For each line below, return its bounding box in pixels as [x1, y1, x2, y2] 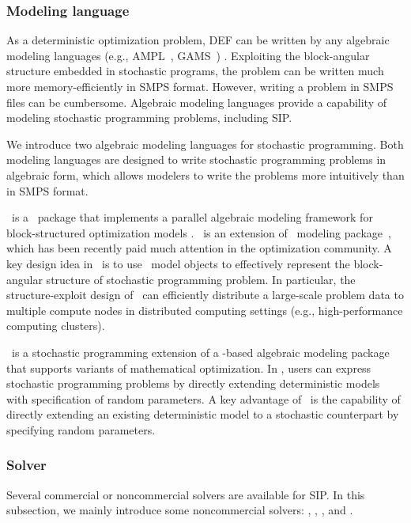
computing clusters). [6, 317, 105, 334]
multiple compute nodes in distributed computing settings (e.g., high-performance [6, 301, 403, 318]
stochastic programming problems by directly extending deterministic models [6, 375, 380, 392]
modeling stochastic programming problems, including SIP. [6, 109, 292, 126]
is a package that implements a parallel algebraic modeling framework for [11, 209, 373, 225]
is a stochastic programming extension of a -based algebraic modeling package [11, 343, 390, 360]
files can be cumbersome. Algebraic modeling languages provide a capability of [6, 93, 387, 110]
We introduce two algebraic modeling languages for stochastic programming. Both [6, 135, 404, 152]
